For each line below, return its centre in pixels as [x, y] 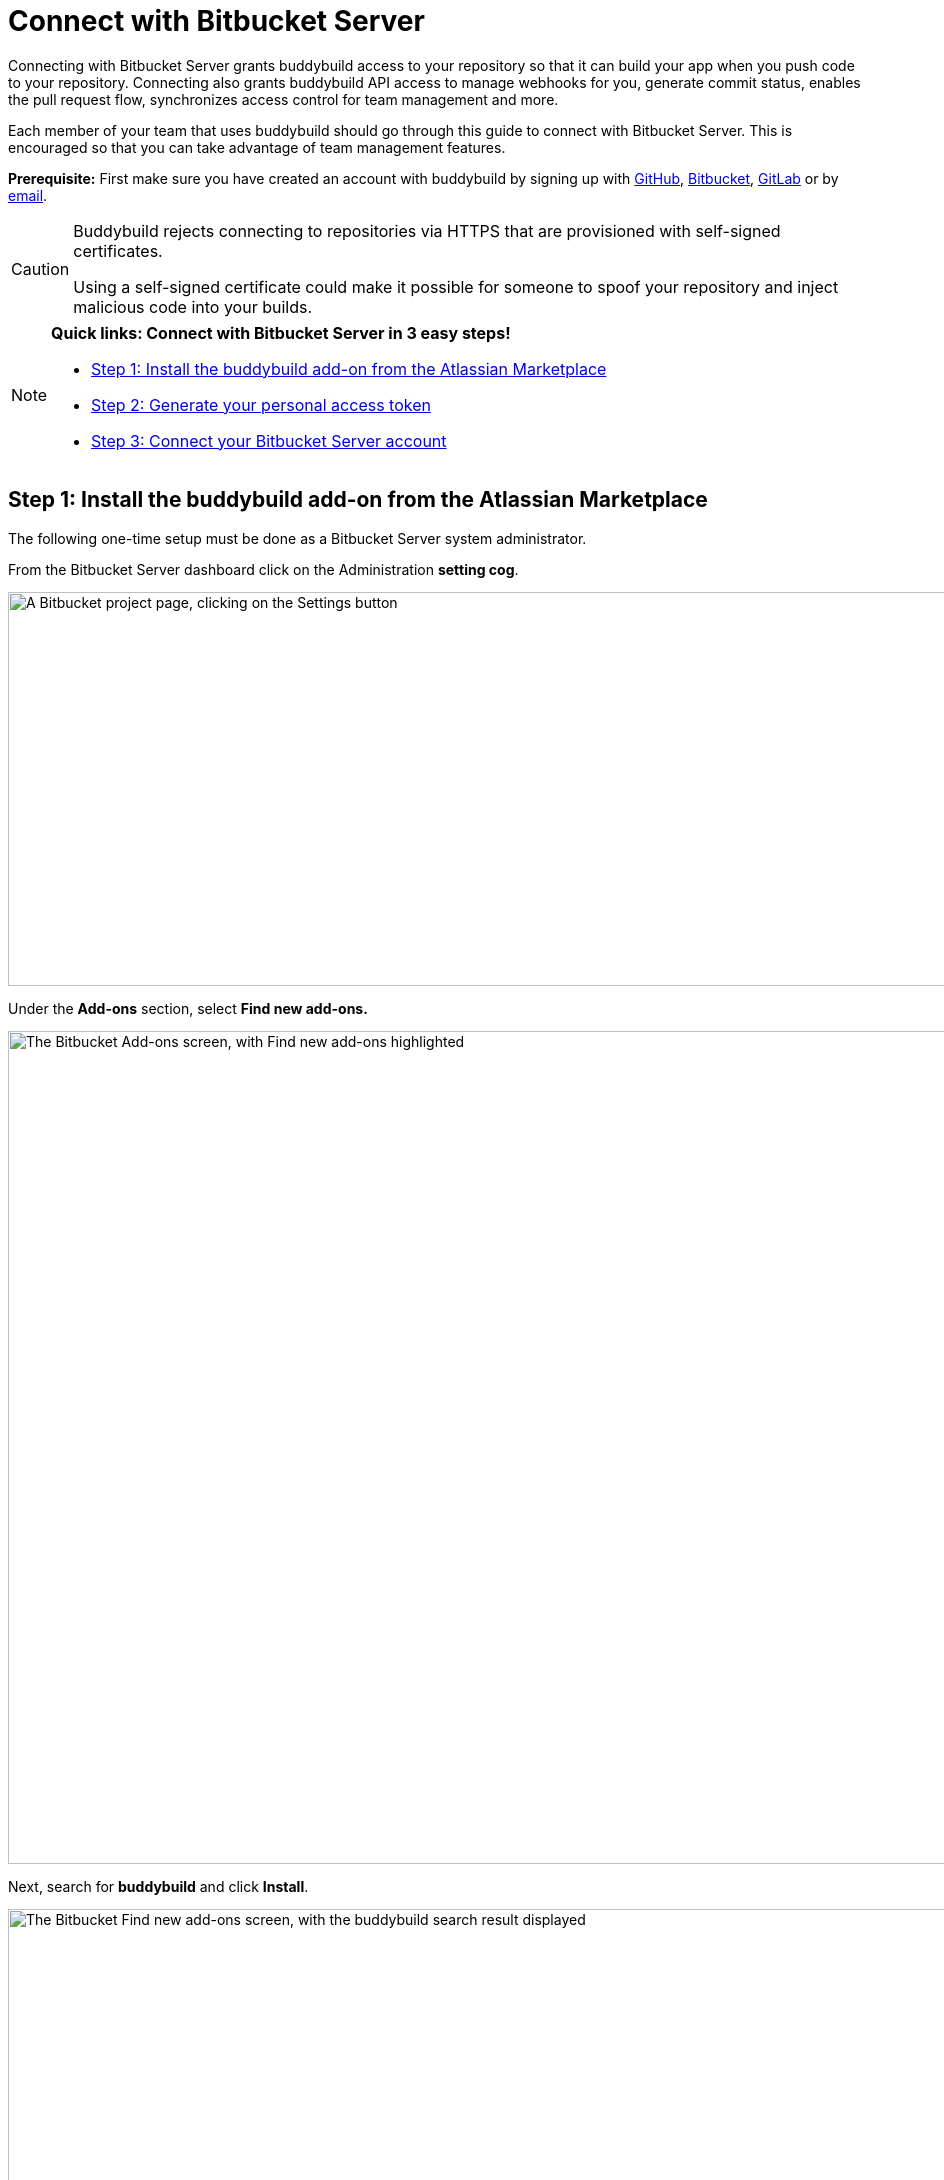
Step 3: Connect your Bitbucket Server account [269, 440]
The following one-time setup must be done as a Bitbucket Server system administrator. [297, 538]
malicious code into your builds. [193, 306]
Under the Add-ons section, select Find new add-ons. [188, 1008]
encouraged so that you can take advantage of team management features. [257, 147]
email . [28, 195]
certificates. [118, 250]
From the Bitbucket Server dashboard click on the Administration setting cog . [263, 569]
